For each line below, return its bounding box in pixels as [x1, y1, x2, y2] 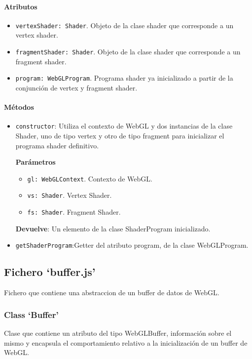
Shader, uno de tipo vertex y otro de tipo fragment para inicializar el [15, 131, 224, 140]
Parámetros [15, 157, 56, 167]
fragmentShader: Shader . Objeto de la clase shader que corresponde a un [15, 46, 241, 57]
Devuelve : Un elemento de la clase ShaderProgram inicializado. [15, 223, 211, 233]
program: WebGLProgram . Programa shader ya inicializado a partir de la [15, 73, 233, 83]
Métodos [4, 102, 34, 112]
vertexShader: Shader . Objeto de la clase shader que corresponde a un [15, 20, 234, 30]
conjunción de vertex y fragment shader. [15, 82, 138, 92]
